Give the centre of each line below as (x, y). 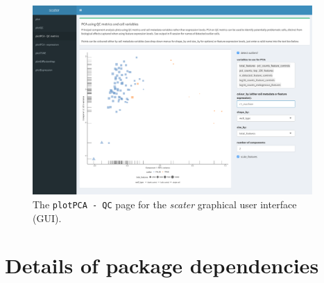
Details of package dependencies (162, 265)
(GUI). (47, 218)
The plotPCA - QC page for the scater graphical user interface (165, 204)
